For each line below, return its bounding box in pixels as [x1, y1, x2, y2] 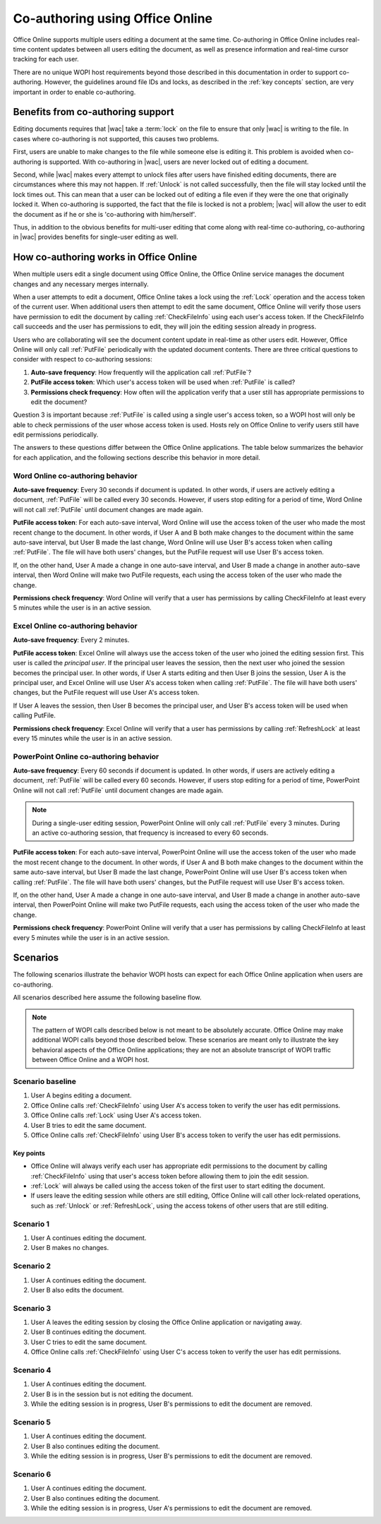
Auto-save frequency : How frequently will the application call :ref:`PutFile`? [30, 368, 252, 376]
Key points [13, 1148, 46, 1157]
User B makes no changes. [30, 1244, 109, 1252]
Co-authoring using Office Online [13, 11, 213, 26]
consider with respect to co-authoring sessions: [13, 355, 153, 364]
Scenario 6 [13, 1469, 52, 1479]
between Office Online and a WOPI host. [32, 1056, 150, 1064]
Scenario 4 [13, 1365, 52, 1375]
